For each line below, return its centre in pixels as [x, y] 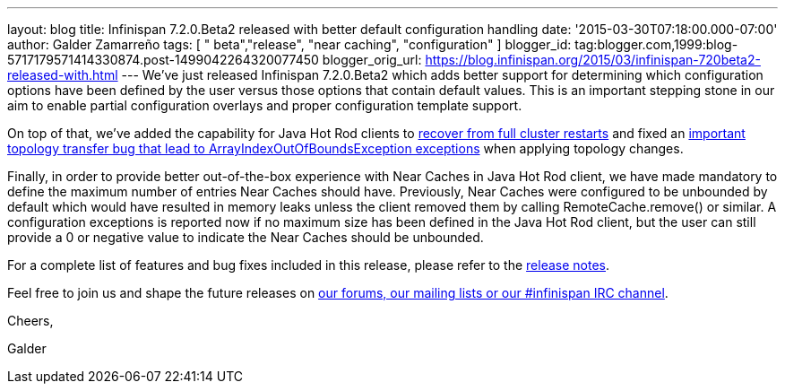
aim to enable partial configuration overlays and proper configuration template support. [265, 105]
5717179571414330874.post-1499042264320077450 [163, 60]
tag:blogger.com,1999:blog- [656, 44]
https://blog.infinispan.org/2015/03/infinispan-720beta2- [593, 60]
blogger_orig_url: [372, 60]
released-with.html [63, 75]
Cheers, [30, 321]
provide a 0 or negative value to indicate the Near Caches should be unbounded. [246, 237]
